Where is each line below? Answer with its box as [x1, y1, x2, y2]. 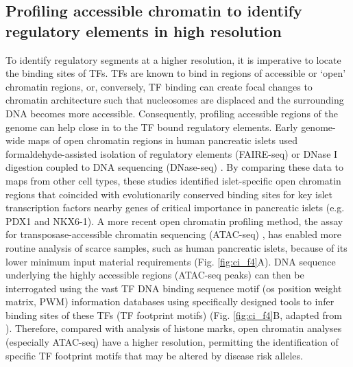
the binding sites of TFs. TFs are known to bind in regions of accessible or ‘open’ [5, 66, 346, 80]
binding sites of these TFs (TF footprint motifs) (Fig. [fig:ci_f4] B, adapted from [5, 307, 342, 322]
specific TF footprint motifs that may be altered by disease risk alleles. [5, 348, 303, 362]
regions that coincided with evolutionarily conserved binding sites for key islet [5, 187, 332, 201]
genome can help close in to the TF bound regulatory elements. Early [5, 119, 298, 134]
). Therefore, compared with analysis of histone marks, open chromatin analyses [5, 321, 342, 335]
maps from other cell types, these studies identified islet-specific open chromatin [5, 173, 341, 187]
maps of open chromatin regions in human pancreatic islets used [27, 133, 297, 147]
